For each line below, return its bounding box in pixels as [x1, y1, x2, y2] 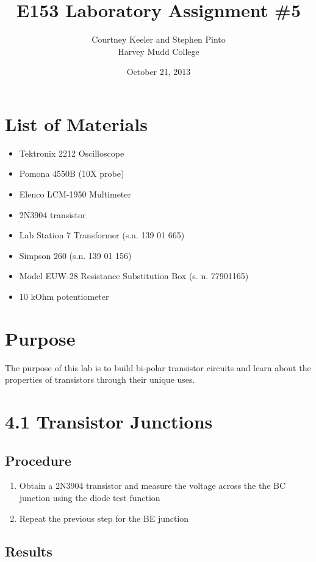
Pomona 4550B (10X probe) [19, 167, 124, 180]
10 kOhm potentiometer [19, 290, 109, 302]
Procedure [5, 450, 71, 469]
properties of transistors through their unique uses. [5, 373, 195, 386]
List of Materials [5, 111, 148, 136]
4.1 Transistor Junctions [5, 409, 213, 434]
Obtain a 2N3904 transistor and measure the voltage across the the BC [19, 479, 286, 492]
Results [5, 541, 52, 560]
